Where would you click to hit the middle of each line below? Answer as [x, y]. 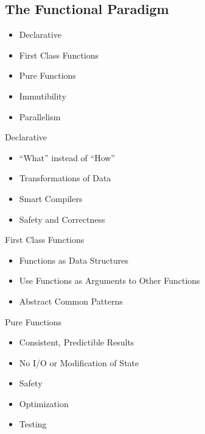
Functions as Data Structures [74, 260]
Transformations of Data [65, 178]
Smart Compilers [51, 198]
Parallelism [40, 116]
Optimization [44, 403]
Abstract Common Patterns [71, 301]
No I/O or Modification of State [79, 362]
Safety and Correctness [62, 219]
